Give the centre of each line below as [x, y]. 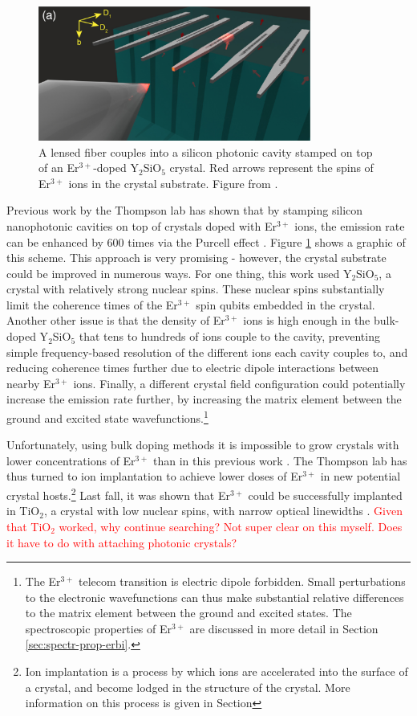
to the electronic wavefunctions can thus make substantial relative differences [215, 597]
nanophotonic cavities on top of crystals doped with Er [142, 225]
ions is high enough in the [307, 320]
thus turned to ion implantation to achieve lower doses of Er [155, 476]
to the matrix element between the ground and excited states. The [188, 613]
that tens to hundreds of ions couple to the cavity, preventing [229, 336]
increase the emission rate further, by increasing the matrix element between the [204, 399]
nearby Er [31, 383]
